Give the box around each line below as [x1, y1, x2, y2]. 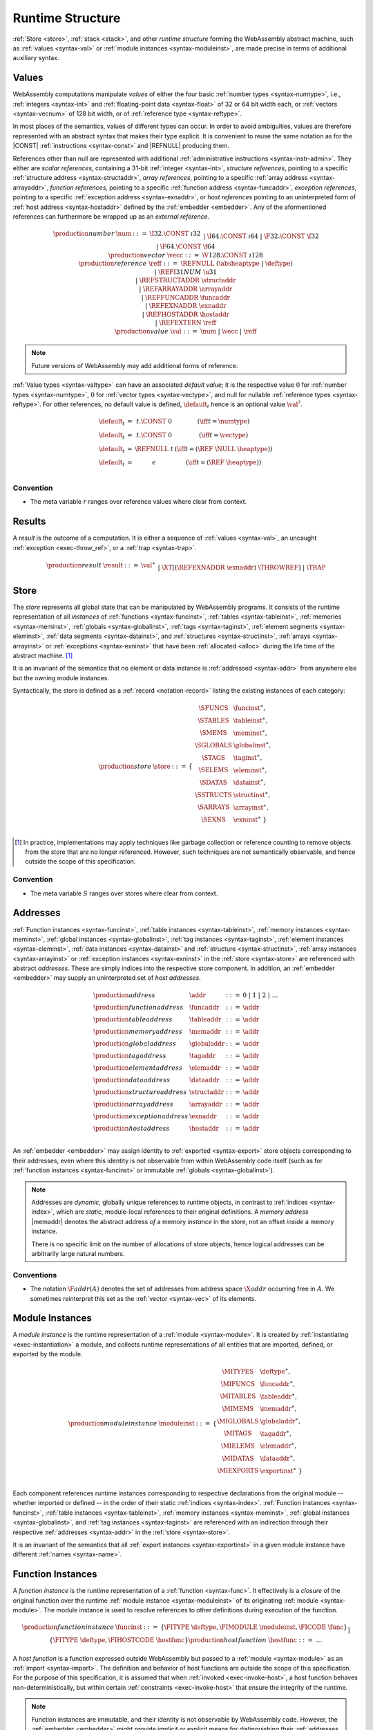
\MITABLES [220, 1392, 256, 1401]
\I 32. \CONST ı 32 [149, 230, 201, 238]
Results [12, 516, 46, 527]
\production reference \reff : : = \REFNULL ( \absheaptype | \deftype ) [78, 259, 293, 268]
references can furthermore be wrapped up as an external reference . [12, 212, 210, 221]
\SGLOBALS [194, 741, 233, 749]
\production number [52, 230, 115, 238]
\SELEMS [198, 766, 229, 774]
